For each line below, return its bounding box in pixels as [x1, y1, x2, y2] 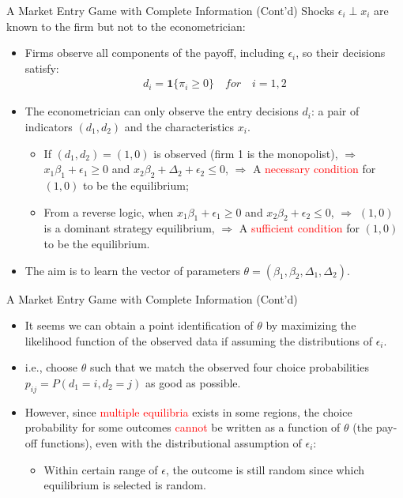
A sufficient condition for [239, 220, 360, 236]
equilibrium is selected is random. [43, 477, 206, 493]
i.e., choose [24, 359, 77, 375]
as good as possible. [145, 374, 241, 390]
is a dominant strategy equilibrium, [43, 220, 215, 236]
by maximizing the [266, 317, 356, 334]
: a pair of [311, 103, 360, 119]
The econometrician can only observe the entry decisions [24, 103, 299, 119]
